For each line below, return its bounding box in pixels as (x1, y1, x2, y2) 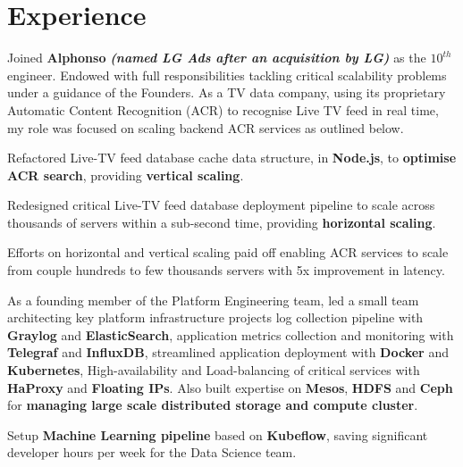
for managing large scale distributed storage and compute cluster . (7, 396, 418, 414)
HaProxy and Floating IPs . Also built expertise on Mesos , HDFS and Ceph (7, 378, 453, 396)
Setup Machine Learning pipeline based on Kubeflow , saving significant (7, 425, 428, 444)
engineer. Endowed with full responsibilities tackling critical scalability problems (7, 65, 447, 84)
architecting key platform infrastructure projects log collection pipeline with (7, 308, 424, 327)
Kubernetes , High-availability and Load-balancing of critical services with (7, 361, 420, 379)
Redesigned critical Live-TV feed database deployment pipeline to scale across (7, 196, 435, 214)
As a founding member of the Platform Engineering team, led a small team (7, 290, 419, 309)
